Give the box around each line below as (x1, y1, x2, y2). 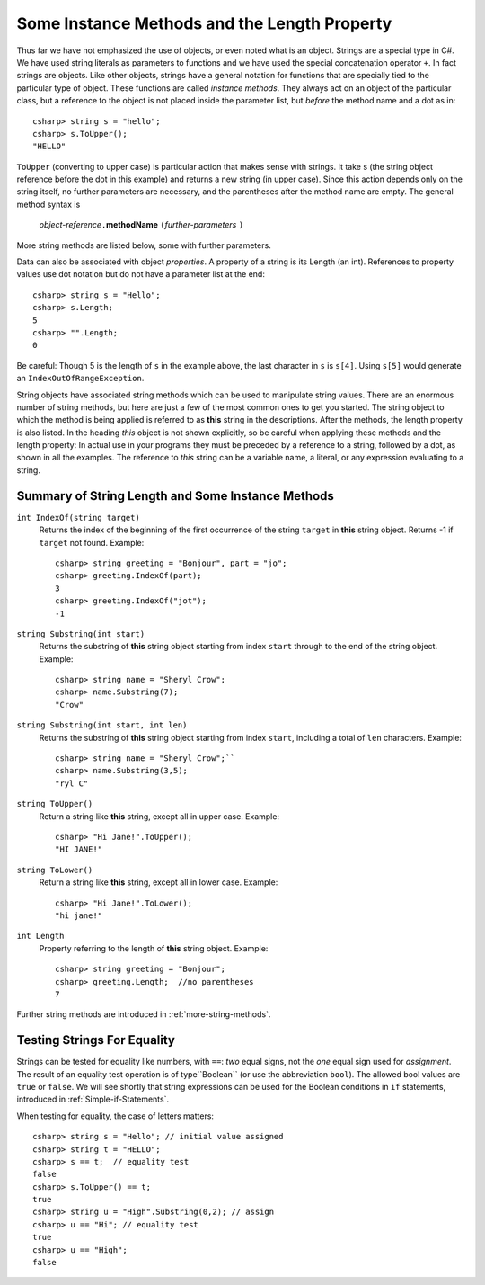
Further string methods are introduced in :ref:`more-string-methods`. (16, 1009, 271, 1020)
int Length (16, 931, 65, 941)
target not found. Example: (39, 537, 145, 548)
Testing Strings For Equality (16, 1032, 175, 1048)
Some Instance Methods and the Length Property (16, 13, 392, 33)
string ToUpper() (16, 799, 93, 809)
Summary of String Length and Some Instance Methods (16, 488, 334, 504)
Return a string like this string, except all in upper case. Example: (39, 810, 280, 822)
